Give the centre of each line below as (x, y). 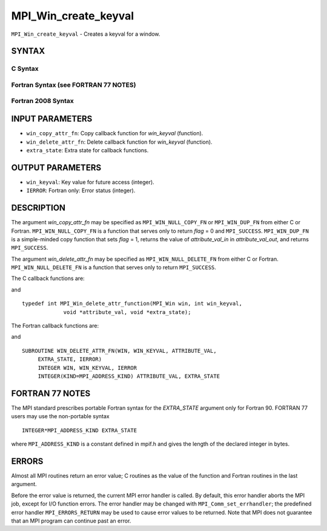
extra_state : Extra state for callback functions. (88, 150)
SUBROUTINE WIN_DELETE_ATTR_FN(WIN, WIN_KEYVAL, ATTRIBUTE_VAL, (120, 351)
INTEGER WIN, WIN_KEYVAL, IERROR (88, 368)
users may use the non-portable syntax (60, 416)
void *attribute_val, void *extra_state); (127, 312)
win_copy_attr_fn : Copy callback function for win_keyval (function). (115, 133)
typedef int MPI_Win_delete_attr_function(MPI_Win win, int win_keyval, (132, 304)
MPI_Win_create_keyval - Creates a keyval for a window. (86, 34)
